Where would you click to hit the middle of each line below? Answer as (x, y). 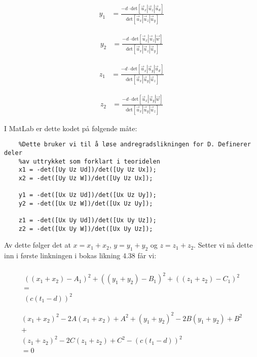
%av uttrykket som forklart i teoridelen (89, 161)
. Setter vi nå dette (223, 245)
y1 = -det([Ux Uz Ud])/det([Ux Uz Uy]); (87, 195)
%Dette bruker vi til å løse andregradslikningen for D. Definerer (135, 145)
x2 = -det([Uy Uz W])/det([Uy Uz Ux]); (86, 178)
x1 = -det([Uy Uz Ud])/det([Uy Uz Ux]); (87, 170)
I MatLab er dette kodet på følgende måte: (71, 128)
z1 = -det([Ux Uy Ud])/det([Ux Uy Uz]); (87, 221)
